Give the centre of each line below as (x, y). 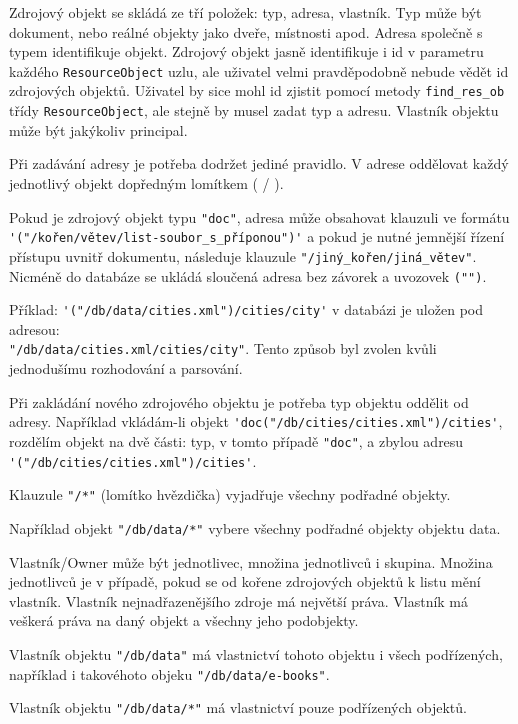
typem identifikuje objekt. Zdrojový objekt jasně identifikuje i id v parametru (246, 51)
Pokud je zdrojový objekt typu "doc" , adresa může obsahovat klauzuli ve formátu (259, 216)
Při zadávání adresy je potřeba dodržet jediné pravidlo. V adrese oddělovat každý (259, 163)
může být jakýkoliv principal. (98, 129)
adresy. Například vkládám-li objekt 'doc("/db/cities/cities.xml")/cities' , (256, 421)
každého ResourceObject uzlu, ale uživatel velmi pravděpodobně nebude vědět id (259, 70)
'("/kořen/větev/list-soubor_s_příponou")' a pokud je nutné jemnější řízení (257, 236)
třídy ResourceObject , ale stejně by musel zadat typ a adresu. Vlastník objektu (254, 110)
